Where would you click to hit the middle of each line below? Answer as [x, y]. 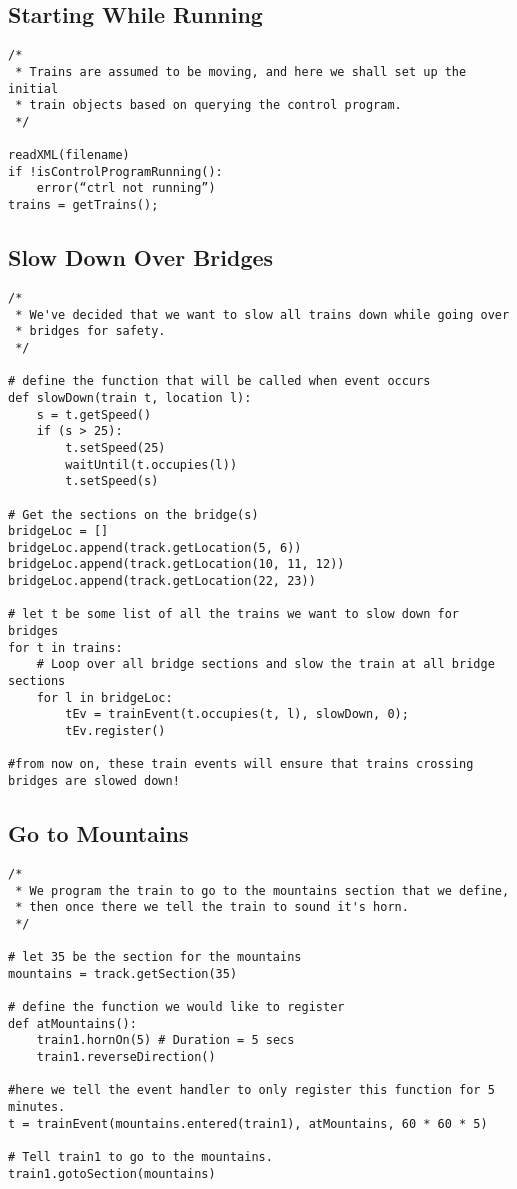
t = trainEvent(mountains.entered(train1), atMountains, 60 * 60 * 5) [248, 1123]
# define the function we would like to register [176, 1007]
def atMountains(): [72, 1023]
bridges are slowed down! [94, 781]
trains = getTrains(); [83, 205]
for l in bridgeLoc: [104, 697]
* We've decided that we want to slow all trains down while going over [262, 314]
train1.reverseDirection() [126, 1057]
